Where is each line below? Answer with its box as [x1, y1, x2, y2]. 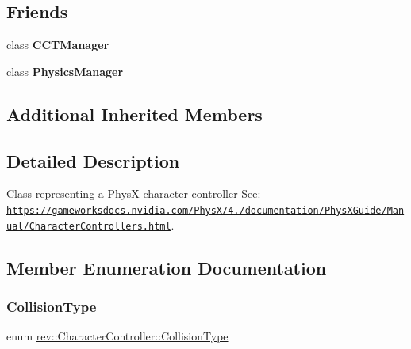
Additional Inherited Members [6, 101, 263, 126]
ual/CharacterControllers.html [6, 220, 171, 232]
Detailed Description [6, 148, 180, 173]
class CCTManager [6, 36, 109, 53]
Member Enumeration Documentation [6, 255, 327, 279]
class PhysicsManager [6, 63, 124, 79]
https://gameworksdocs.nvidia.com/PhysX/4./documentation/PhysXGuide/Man [6, 205, 405, 217]
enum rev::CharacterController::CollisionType [6, 328, 229, 344]
